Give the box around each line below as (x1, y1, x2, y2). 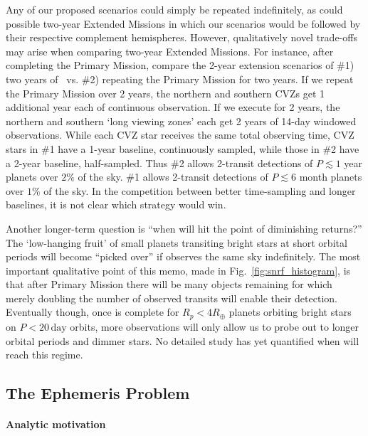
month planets (299, 169, 362, 184)
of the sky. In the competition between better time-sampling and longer (43, 183, 356, 198)
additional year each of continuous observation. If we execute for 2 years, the (6, 100, 340, 115)
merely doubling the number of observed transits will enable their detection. (6, 290, 337, 305)
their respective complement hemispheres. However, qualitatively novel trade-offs (6, 30, 357, 45)
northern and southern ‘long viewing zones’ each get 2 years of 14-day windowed (6, 113, 357, 128)
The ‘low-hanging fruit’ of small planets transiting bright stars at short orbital (6, 235, 347, 250)
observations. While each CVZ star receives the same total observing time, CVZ (6, 127, 354, 142)
